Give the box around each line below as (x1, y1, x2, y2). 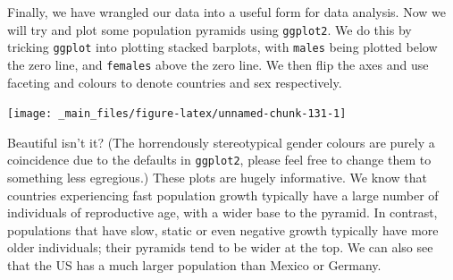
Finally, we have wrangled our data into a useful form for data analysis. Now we (7, 3, 446, 21)
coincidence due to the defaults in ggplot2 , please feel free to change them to (7, 150, 432, 169)
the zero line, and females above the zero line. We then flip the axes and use (7, 55, 429, 73)
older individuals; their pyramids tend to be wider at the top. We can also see (7, 238, 433, 257)
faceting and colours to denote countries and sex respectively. (7, 72, 342, 91)
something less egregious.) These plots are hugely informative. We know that (7, 168, 427, 187)
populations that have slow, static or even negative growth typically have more (7, 220, 439, 239)
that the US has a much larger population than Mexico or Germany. (7, 256, 382, 275)
